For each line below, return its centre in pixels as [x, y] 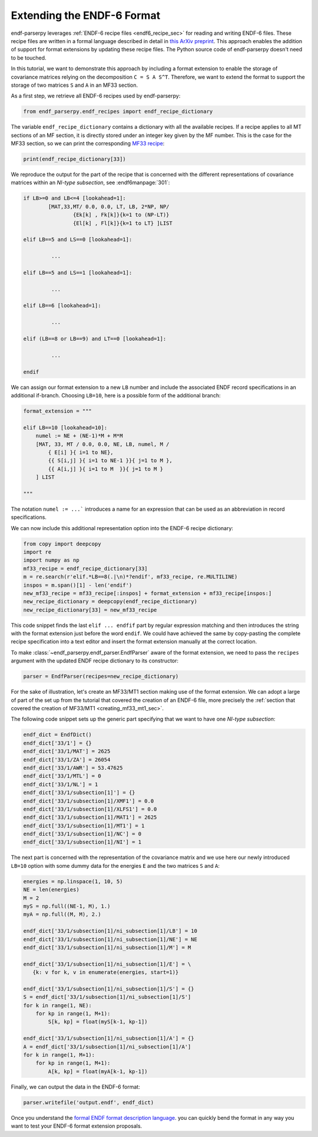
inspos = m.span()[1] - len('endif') [78, 585]
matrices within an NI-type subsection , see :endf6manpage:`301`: [90, 182]
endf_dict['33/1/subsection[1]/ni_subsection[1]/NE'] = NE [110, 939]
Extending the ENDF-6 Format [86, 15]
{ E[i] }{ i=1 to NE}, [81, 452]
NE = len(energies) [51, 890]
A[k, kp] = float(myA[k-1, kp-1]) [98, 1071]
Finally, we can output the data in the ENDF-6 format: [76, 1087]
